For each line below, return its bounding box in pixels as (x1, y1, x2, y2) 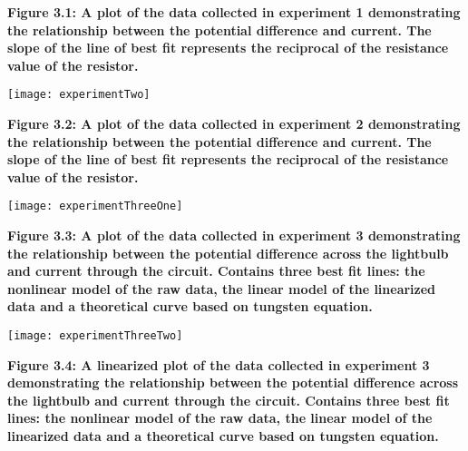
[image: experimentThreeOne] (7, 200, 183, 213)
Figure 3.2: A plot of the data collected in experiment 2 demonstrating (7, 114, 461, 133)
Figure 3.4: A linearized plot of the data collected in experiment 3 (7, 355, 430, 374)
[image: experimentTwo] (7, 88, 151, 102)
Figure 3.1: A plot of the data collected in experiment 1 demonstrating (7, 3, 461, 21)
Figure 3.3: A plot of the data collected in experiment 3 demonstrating (7, 226, 461, 245)
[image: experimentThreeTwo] (7, 329, 183, 343)
